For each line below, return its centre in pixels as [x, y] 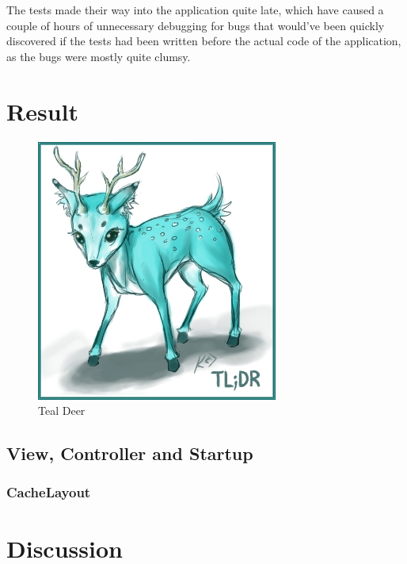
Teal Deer [62, 411]
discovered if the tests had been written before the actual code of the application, [204, 41]
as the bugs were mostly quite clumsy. [99, 56]
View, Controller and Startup [130, 453]
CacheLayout [49, 492]
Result [42, 111]
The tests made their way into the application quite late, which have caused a [195, 10]
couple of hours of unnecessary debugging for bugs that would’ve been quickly [196, 25]
